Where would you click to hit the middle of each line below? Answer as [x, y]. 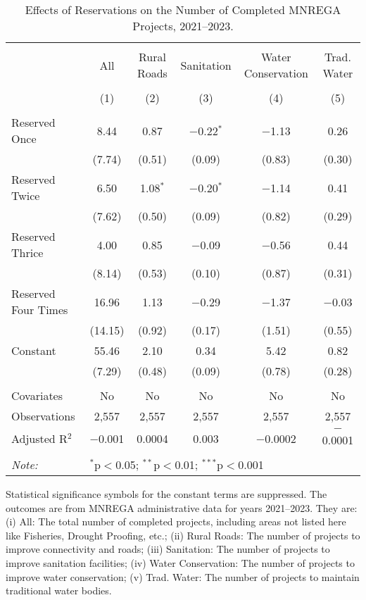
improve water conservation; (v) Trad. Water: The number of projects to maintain [183, 576]
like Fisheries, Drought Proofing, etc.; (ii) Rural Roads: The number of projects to [183, 535]
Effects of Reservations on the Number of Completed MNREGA [183, 10]
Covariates [37, 395]
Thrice [27, 252]
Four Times [40, 310]
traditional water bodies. [59, 590]
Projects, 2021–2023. [183, 26]
